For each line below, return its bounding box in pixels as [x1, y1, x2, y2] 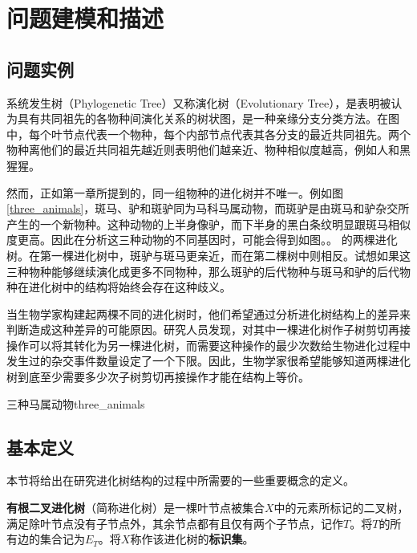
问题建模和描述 [6, 2, 164, 35]
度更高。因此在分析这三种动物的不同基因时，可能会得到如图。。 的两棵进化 [6, 231, 398, 248]
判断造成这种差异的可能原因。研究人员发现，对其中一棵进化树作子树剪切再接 [6, 321, 411, 338]
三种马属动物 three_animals [6, 395, 145, 412]
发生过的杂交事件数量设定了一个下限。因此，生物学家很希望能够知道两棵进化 [6, 352, 411, 369]
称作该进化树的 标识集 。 [130, 531, 254, 547]
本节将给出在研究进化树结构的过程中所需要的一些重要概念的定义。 [6, 472, 354, 489]
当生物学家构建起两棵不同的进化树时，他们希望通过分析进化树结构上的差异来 [6, 305, 411, 322]
